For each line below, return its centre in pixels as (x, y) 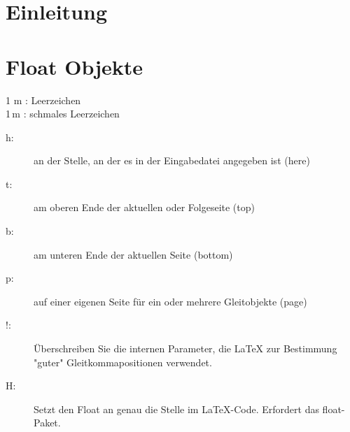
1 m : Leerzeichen (43, 100)
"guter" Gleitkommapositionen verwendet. (123, 362)
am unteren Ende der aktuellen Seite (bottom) (133, 254)
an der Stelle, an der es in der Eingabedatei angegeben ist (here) (172, 160)
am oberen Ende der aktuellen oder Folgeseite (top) (144, 207)
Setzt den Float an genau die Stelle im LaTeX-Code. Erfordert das (176, 409)
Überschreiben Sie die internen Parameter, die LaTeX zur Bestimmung (185, 348)
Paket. (47, 423)
